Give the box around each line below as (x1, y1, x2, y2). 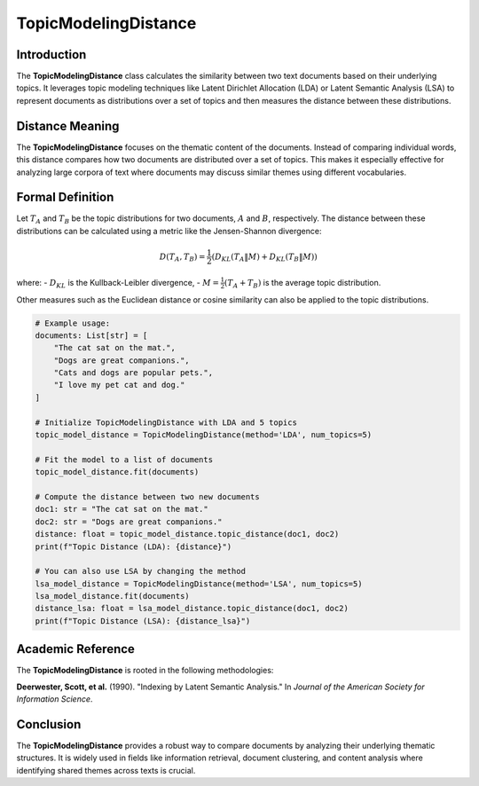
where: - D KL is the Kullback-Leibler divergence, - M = (16, 277, 219, 290)
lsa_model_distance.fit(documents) (35, 591, 190, 601)
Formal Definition (16, 190, 114, 205)
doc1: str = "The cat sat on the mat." (35, 504, 208, 515)
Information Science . (16, 694, 93, 704)
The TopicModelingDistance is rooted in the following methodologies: (16, 665, 274, 676)
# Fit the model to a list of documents (35, 454, 213, 465)
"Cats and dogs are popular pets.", (53, 368, 213, 378)
